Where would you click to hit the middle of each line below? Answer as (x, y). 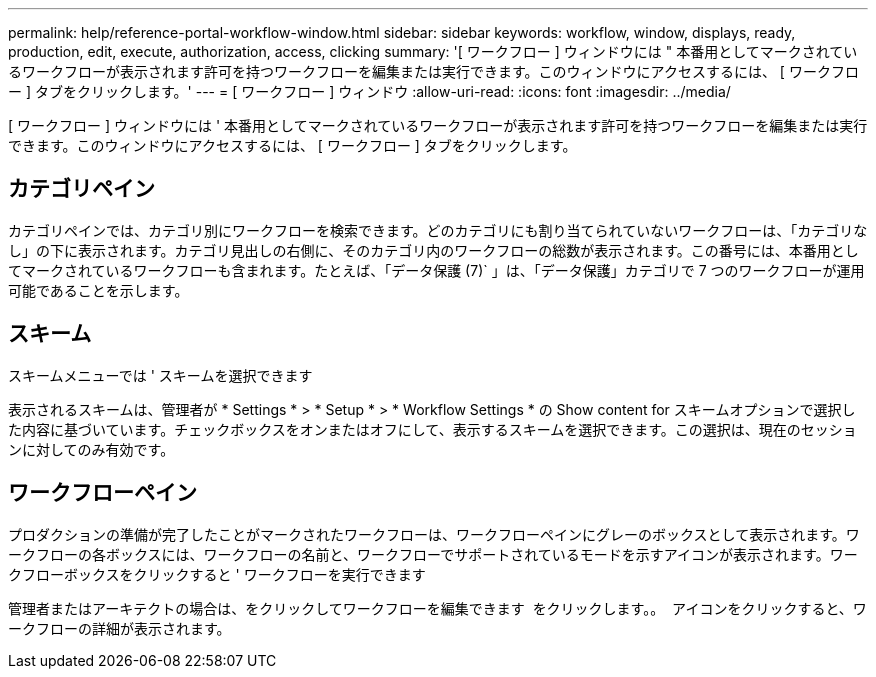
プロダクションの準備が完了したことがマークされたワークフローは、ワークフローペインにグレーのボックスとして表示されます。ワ (434, 534)
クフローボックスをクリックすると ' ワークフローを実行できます (217, 574)
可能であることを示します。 (98, 290)
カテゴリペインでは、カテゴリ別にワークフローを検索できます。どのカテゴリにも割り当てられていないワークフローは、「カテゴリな (438, 230)
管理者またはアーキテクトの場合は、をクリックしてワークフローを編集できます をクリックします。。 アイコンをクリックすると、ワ (437, 608)
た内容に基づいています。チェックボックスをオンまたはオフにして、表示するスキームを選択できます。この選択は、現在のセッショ (432, 429)
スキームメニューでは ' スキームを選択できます (160, 375)
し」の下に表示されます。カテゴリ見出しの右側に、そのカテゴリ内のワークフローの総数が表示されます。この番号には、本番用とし (433, 250)
